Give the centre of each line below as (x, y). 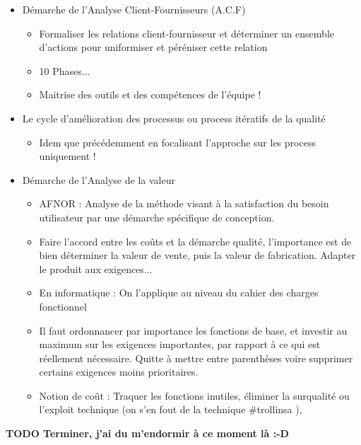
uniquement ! (67, 156)
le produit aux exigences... (96, 268)
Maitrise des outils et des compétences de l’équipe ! (150, 94)
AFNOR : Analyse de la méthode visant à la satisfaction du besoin (184, 203)
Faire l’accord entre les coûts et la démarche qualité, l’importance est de (195, 241)
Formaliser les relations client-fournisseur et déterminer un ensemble (187, 33)
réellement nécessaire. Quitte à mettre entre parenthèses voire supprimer (196, 358)
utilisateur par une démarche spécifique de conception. (157, 217)
